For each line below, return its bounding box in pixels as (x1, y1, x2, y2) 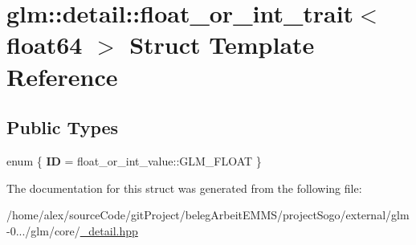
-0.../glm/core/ (6, 222, 80, 239)
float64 (6, 28, 83, 61)
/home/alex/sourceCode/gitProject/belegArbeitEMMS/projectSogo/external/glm (6, 206, 410, 223)
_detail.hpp (80, 222, 138, 239)
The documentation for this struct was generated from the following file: (6, 179, 362, 196)
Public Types (6, 115, 119, 140)
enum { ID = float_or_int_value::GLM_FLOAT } (6, 152, 262, 169)
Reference (6, 59, 118, 92)
